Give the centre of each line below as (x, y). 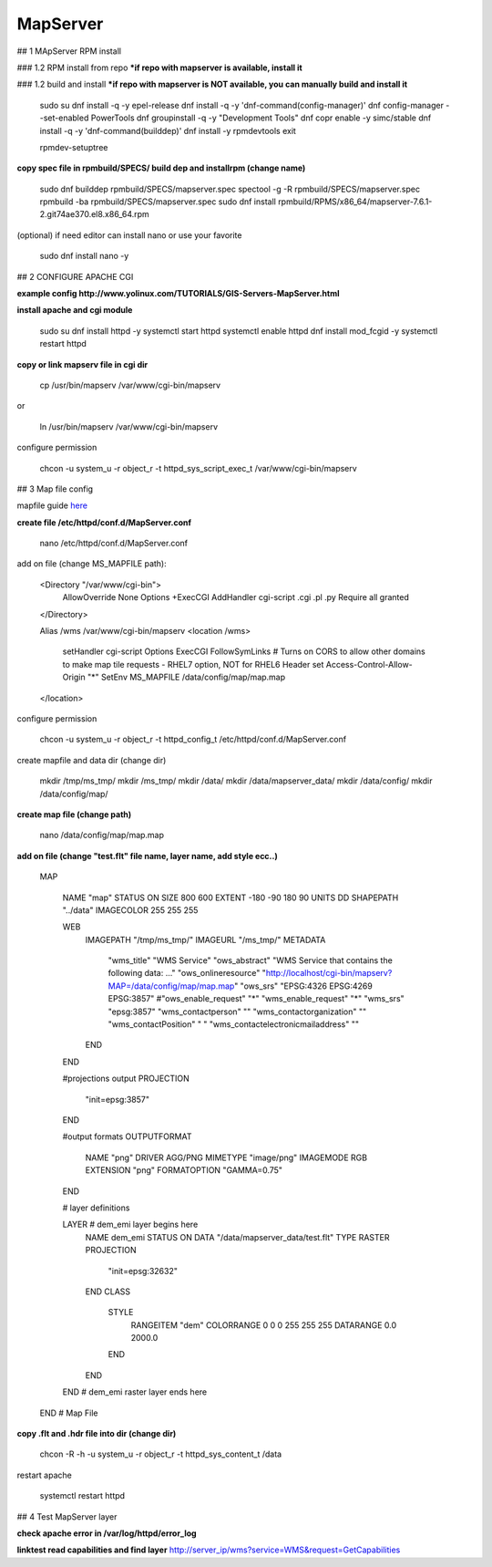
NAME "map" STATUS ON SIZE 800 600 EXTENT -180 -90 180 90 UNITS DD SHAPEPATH (231, 898)
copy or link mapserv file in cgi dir (82, 364)
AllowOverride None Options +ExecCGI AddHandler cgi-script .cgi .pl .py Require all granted (236, 597)
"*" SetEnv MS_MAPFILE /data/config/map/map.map (186, 677)
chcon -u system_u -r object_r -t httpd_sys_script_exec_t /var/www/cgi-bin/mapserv (198, 468)
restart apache (44, 1475)
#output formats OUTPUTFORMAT (127, 1136)
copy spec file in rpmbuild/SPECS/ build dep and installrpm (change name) (161, 168)
